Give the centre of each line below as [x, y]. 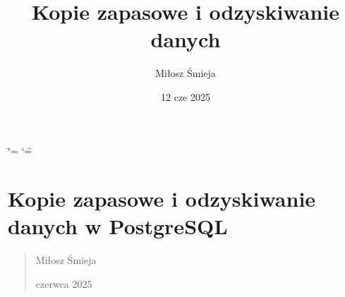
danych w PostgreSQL [118, 226]
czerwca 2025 [64, 284]
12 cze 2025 [186, 96]
